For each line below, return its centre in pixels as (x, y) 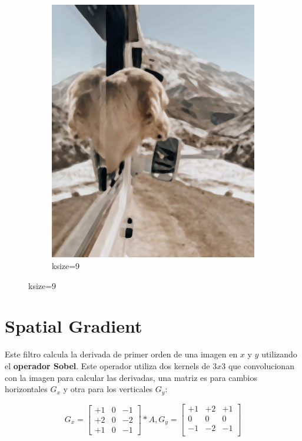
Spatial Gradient (74, 326)
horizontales (26, 389)
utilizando (279, 354)
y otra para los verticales (108, 389)
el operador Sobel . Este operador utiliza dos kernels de (107, 365)
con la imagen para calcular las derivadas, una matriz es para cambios (131, 377)
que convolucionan (261, 365)
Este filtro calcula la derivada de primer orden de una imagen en (121, 354)
